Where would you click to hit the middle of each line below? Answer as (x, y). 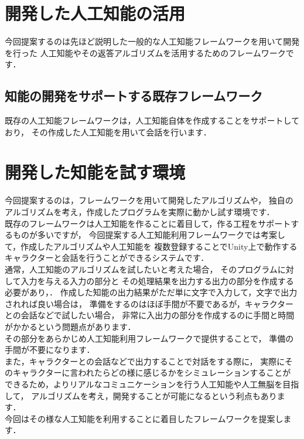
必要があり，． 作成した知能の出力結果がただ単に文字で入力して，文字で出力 (151, 292)
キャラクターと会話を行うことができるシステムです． (107, 258)
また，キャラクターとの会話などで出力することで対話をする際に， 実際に (145, 361)
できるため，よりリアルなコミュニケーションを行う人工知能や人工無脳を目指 (152, 384)
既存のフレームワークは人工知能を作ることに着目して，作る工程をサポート (148, 223)
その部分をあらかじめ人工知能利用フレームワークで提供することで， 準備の (149, 338)
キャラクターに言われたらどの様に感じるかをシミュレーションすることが (152, 372)
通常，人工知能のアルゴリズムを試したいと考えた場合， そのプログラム (141, 269)
